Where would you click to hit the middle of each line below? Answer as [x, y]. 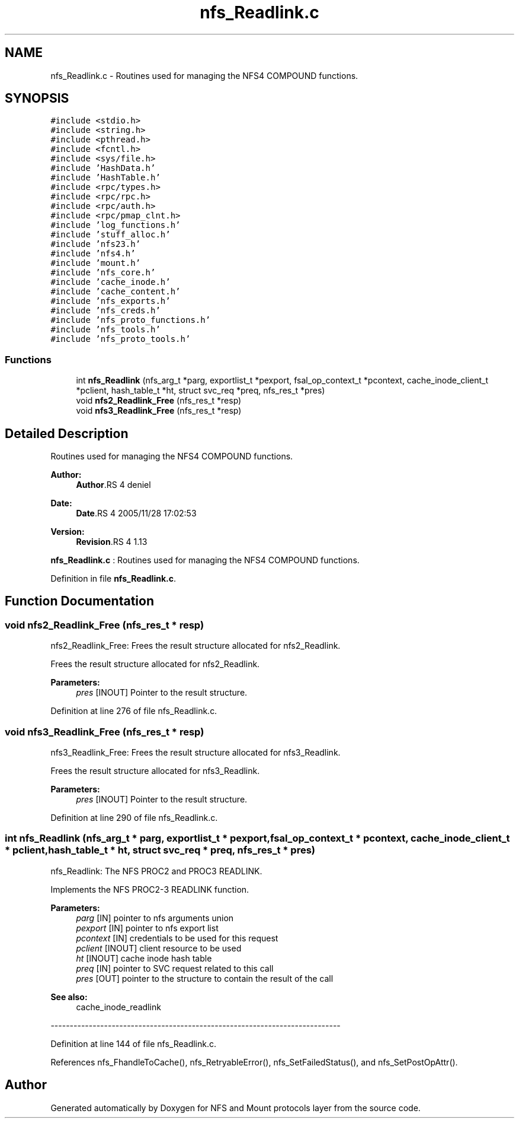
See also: [69, 997]
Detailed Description [67, 433]
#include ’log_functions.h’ [116, 225]
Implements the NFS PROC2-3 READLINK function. [150, 889]
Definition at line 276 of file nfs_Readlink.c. [134, 711]
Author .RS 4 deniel [113, 485]
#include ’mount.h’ [96, 263]
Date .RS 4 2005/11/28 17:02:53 [136, 513]
